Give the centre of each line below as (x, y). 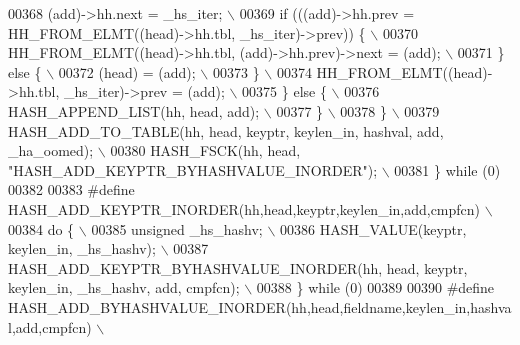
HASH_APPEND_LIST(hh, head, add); (134, 110)
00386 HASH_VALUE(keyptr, (373, 228)
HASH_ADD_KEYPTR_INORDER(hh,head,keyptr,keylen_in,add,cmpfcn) (244, 208)
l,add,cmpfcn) (50, 326)
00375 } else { (284, 91)
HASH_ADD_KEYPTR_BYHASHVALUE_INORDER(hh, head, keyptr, (238, 267)
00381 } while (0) (447, 169)
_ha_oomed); (51, 150)
